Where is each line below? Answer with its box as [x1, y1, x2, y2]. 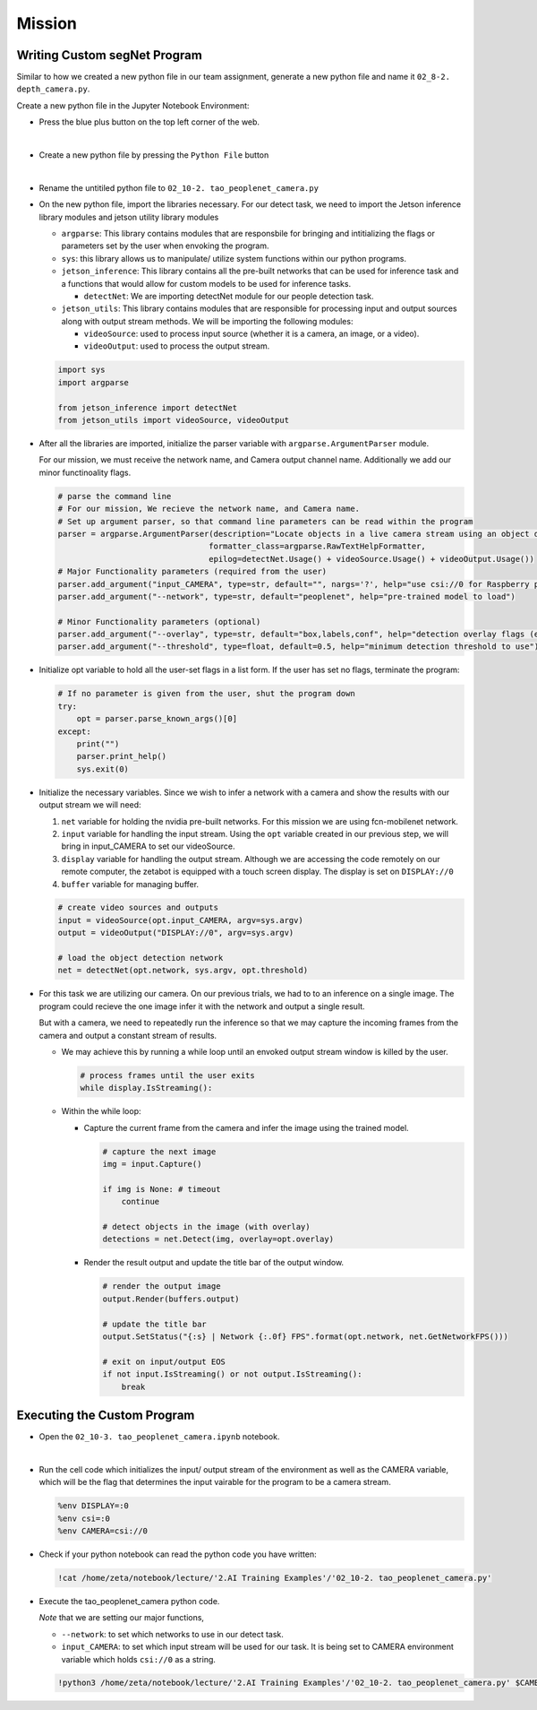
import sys [57, 365, 106, 376]
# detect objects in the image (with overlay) [102, 1222, 311, 1232]
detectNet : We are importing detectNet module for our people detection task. [83, 290, 375, 301]
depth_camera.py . [16, 83, 90, 94]
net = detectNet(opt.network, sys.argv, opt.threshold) [57, 965, 309, 976]
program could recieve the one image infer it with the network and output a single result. [38, 1000, 366, 1012]
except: [57, 726, 91, 737]
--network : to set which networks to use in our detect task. [61, 1628, 284, 1639]
